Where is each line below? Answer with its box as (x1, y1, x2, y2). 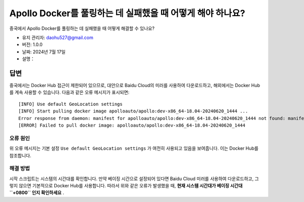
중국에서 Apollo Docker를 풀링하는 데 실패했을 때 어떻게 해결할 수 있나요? (9, 25, 155, 31)
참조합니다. (9, 152, 31, 158)
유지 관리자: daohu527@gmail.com (22, 34, 94, 41)
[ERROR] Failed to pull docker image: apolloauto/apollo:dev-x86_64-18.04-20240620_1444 (18, 122, 246, 128)
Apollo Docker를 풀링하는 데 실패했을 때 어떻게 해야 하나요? (9, 8, 245, 19)
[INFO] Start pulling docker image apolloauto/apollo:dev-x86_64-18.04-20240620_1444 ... (18, 108, 248, 114)
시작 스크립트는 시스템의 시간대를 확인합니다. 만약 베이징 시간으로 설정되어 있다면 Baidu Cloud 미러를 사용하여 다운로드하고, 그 (9, 175, 259, 182)
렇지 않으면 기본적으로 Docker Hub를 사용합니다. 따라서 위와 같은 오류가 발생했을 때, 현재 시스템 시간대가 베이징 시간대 (9, 183, 243, 189)
